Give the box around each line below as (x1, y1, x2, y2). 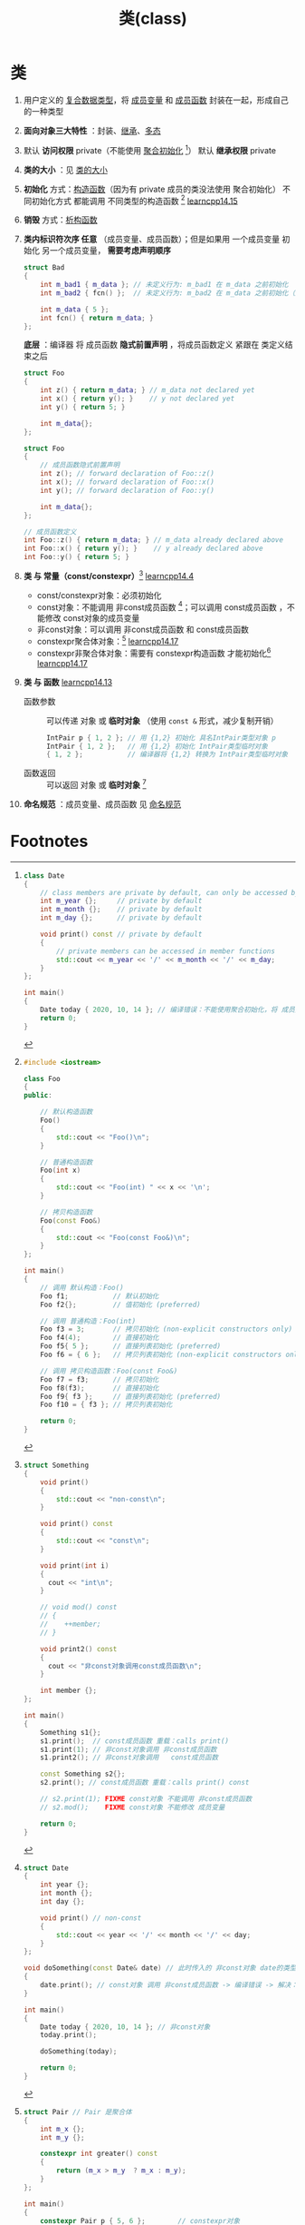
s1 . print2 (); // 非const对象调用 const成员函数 (40, 1753, 219, 1762)
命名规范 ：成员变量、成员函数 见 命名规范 (23, 798, 182, 809)
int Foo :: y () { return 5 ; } (23, 553, 130, 562)
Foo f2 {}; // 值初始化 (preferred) (40, 1300, 202, 1309)
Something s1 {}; (40, 1728, 101, 1737)
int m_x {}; (40, 2124, 85, 2133)
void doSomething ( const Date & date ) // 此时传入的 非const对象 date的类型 (23, 1964, 297, 1973)
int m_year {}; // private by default (40, 896, 203, 906)
